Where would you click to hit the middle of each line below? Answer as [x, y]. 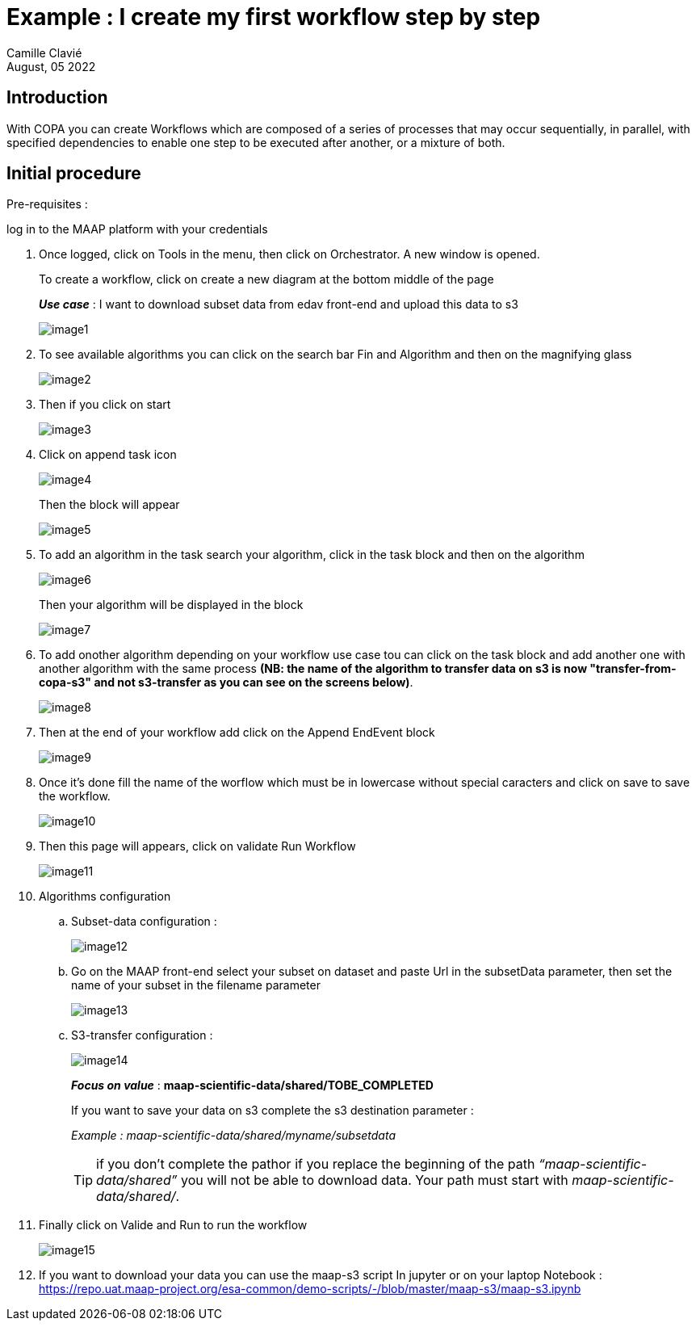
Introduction [57, 98]
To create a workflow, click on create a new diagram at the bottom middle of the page [266, 279]
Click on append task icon [108, 455]
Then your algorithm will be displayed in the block [171, 605]
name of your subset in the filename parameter [196, 985]
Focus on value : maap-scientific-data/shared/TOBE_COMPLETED [252, 1086]
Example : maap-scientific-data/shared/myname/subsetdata [234, 1136]
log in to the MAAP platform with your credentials [137, 229]
